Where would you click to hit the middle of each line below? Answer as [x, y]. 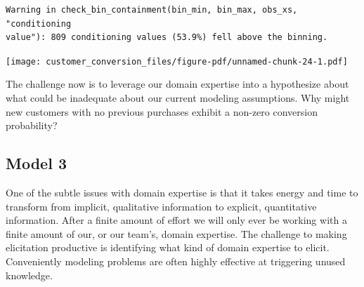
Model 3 [36, 163]
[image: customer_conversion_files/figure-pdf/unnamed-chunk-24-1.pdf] [177, 61]
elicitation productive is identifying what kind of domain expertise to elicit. [168, 247]
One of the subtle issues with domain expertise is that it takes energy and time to [182, 193]
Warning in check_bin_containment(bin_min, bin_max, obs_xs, [152, 10]
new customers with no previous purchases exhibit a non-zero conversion [162, 111]
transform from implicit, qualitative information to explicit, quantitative [161, 206]
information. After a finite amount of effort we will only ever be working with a [176, 220]
